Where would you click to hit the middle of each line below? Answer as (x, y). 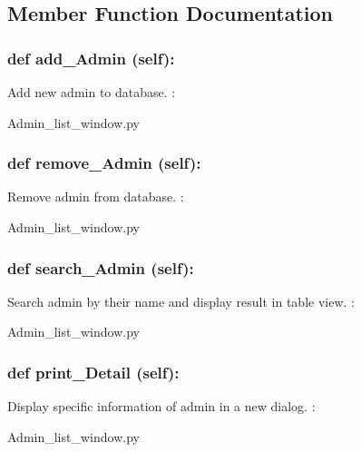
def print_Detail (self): (93, 372)
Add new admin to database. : (92, 92)
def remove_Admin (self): (104, 163)
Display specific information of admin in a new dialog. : (161, 406)
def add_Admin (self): (91, 58)
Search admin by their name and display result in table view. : (181, 301)
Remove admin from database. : (96, 197)
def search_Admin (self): (101, 267)
